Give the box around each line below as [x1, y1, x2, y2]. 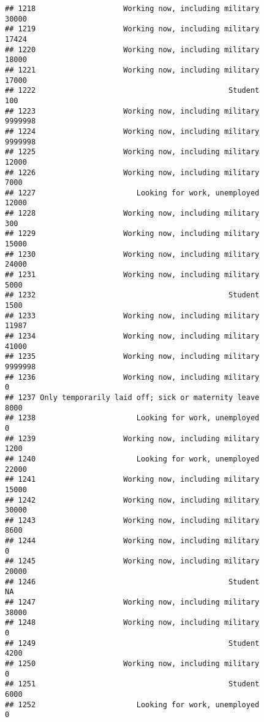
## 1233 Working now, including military [5, 311, 260, 320]
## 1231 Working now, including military [5, 270, 260, 280]
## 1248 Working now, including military [5, 618, 260, 627]
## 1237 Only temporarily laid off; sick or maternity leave [5, 393, 260, 402]
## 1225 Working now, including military [5, 147, 260, 157]
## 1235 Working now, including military [5, 352, 260, 361]
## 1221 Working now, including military [5, 65, 260, 74]
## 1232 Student [5, 291, 260, 300]
